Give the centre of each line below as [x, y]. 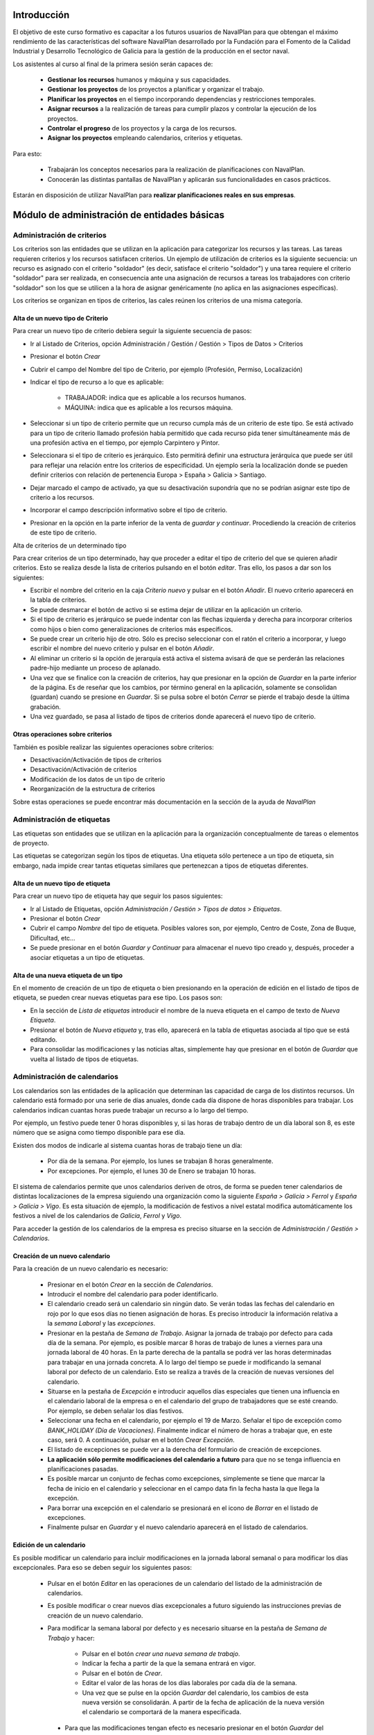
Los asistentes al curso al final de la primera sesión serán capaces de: [113, 64]
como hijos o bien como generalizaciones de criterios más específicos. [132, 629]
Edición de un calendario [49, 1545]
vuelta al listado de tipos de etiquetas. [84, 1059]
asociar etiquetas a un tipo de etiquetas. [87, 957]
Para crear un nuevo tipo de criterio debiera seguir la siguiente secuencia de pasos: [132, 331]
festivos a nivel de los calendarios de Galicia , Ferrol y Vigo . [97, 1216]
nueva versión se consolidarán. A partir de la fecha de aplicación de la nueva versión [203, 1702]
